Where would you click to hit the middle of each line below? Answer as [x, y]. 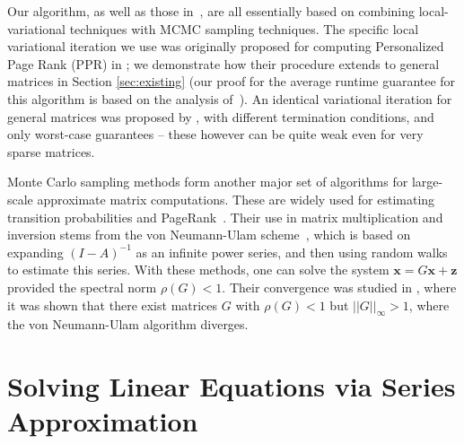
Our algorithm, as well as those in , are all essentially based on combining [211, 11]
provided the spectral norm [82, 287]
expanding [35, 252]
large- [427, 182]
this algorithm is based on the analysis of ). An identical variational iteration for [230, 98]
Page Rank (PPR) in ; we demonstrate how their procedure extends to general [223, 63]
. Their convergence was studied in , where [339, 287]
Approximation [103, 421]
